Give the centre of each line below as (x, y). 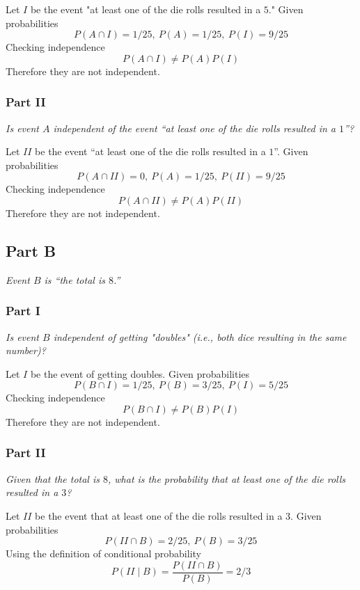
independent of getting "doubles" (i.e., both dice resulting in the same (200, 336)
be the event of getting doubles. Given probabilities (140, 373)
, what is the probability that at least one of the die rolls (227, 478)
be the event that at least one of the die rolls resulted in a (159, 515)
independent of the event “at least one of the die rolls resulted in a (194, 128)
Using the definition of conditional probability (103, 553)
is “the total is (75, 279)
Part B (31, 250)
